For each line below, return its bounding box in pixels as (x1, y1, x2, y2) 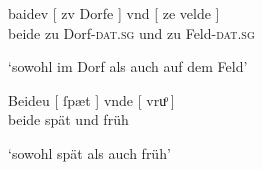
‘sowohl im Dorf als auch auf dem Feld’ (8, 56, 248, 77)
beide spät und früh (8, 109, 129, 130)
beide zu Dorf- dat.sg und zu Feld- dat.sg (8, 22, 255, 43)
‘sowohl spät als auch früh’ (8, 142, 171, 163)
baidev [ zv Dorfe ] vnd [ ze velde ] (8, 3, 220, 23)
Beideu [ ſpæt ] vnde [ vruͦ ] (8, 89, 175, 110)
